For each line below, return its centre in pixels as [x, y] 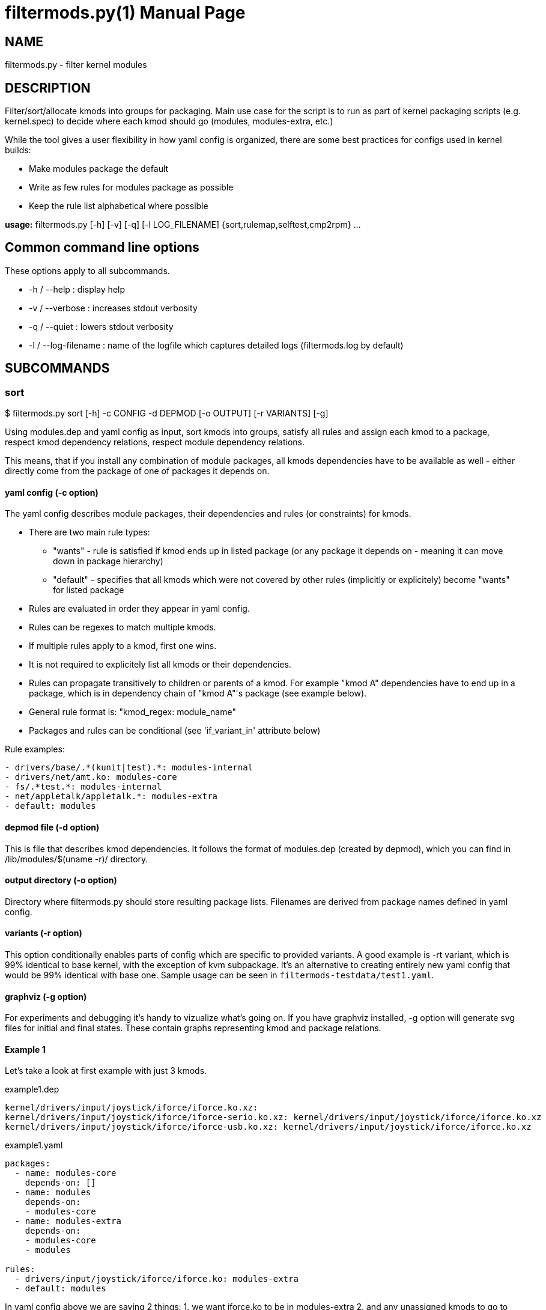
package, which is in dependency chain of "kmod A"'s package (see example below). [198, 693]
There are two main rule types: [89, 532]
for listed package [89, 590]
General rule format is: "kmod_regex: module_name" [132, 712]
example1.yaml [34, 1145]
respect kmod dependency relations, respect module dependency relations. [155, 442]
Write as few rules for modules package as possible [131, 187]
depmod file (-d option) [52, 827]
